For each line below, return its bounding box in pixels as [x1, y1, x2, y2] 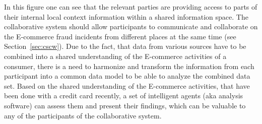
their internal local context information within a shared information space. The [4, 11, 248, 22]
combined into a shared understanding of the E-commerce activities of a [4, 50, 227, 61]
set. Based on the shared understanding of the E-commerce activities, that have [4, 80, 250, 91]
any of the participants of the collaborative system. [4, 110, 162, 120]
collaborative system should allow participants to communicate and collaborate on [4, 21, 258, 32]
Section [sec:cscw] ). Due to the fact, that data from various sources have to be [4, 41, 246, 51]
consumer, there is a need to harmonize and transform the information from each [4, 60, 254, 71]
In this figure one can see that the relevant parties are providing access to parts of [4, 2, 257, 12]
